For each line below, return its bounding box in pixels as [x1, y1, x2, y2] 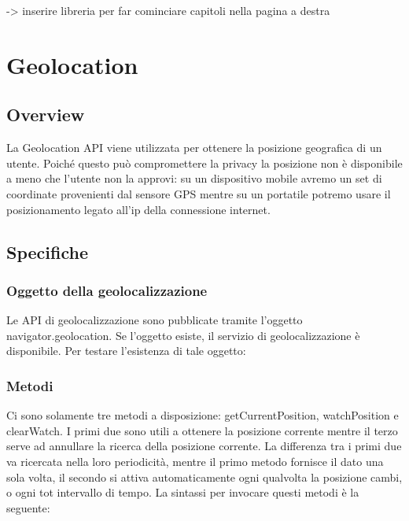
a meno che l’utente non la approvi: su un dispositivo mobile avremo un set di [6, 170, 382, 187]
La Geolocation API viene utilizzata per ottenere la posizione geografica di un [6, 139, 382, 156]
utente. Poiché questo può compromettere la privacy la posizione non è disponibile [6, 154, 403, 171]
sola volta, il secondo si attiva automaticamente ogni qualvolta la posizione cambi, [6, 468, 403, 485]
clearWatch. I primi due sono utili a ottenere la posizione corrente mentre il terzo [6, 422, 398, 438]
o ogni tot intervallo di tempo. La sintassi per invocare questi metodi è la [6, 484, 359, 501]
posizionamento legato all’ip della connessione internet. [6, 201, 271, 217]
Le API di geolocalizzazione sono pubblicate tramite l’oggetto [6, 312, 303, 328]
